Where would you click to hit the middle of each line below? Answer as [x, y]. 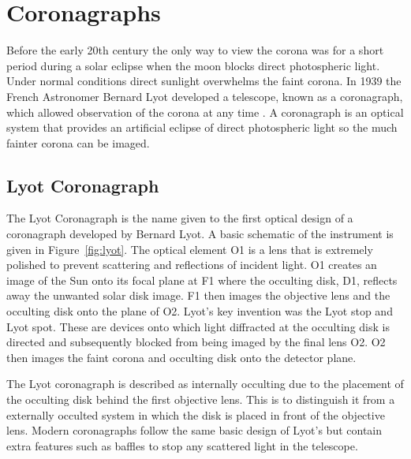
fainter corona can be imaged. [78, 142]
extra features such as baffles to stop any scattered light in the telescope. [182, 445]
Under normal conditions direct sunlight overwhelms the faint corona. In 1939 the [204, 81]
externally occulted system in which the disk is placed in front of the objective [196, 414]
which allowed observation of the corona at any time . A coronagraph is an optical [205, 112]
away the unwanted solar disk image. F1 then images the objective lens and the [198, 295]
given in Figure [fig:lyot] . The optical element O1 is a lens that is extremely [190, 249]
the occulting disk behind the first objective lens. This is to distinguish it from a [201, 399]
